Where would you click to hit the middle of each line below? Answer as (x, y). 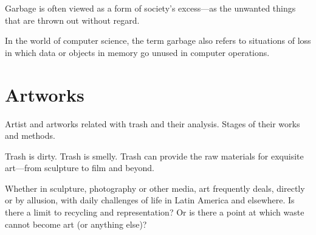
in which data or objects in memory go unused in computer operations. (137, 52)
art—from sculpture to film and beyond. (80, 168)
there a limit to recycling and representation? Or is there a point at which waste (155, 212)
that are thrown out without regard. (72, 20)
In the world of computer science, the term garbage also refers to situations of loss (158, 40)
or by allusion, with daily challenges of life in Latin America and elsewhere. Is (150, 200)
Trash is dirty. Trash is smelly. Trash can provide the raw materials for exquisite (154, 156)
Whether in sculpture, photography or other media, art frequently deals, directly (155, 188)
